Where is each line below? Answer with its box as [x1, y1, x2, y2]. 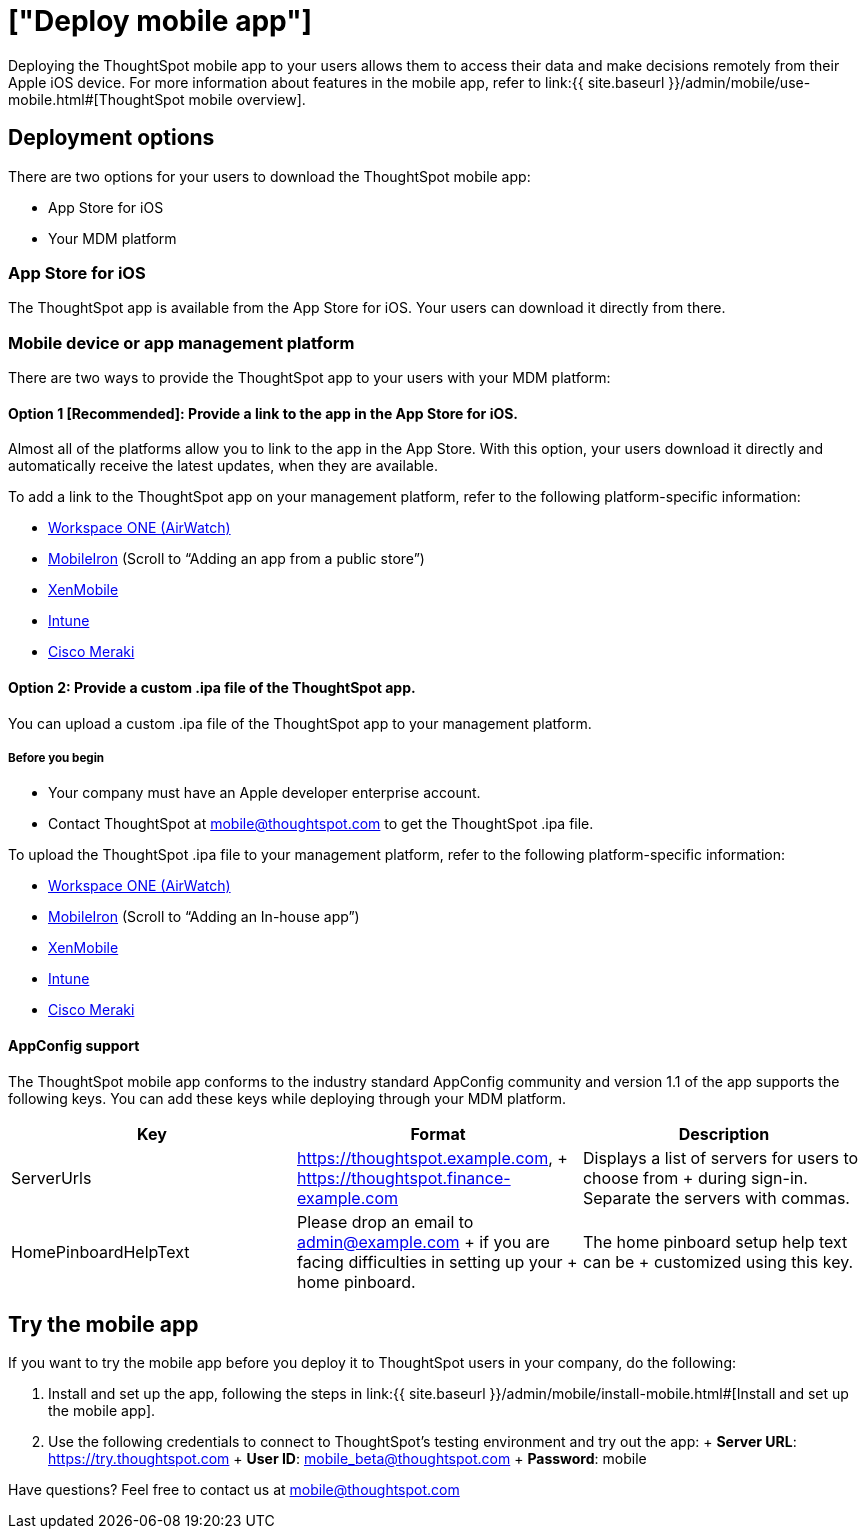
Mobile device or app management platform [8, 332, 355, 353]
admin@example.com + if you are [296, 1231, 550, 1252]
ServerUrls [11, 1167, 92, 1188]
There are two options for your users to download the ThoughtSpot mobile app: [8, 167, 531, 185]
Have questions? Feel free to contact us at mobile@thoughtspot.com [8, 1481, 460, 1499]
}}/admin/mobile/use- [668, 73, 811, 91]
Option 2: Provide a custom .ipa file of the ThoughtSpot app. [8, 678, 416, 696]
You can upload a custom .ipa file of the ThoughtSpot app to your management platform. [8, 714, 592, 732]
